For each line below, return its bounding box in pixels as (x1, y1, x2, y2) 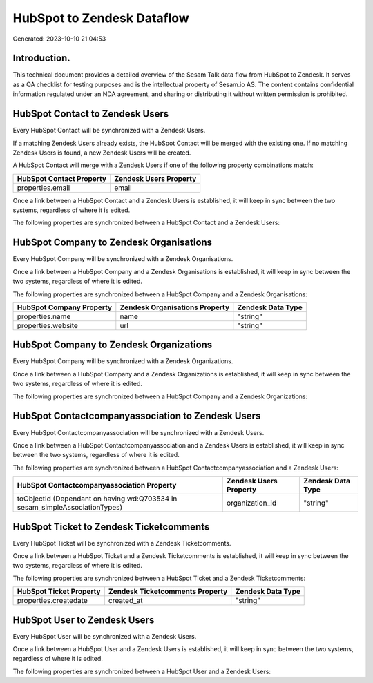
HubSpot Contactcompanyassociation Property (17, 481, 177, 490)
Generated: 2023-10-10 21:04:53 (12, 35, 106, 43)
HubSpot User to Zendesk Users (12, 614, 155, 626)
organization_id (227, 498, 277, 508)
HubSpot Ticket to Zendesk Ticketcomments (12, 521, 210, 532)
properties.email (17, 183, 70, 193)
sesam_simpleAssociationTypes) (17, 503, 123, 512)
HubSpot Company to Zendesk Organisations (12, 237, 213, 249)
